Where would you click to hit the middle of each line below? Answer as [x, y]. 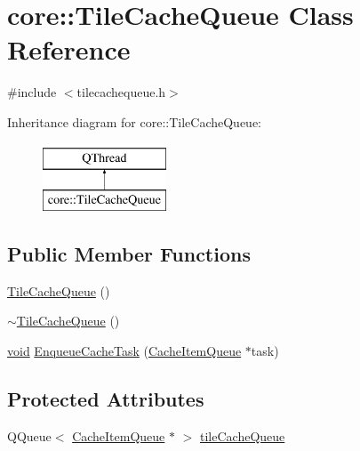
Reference [69, 49]
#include [32, 92]
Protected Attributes [106, 399]
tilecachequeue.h [121, 92]
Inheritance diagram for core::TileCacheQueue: [134, 121]
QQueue [29, 435]
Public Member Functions [129, 254]
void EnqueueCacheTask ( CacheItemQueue [124, 351]
